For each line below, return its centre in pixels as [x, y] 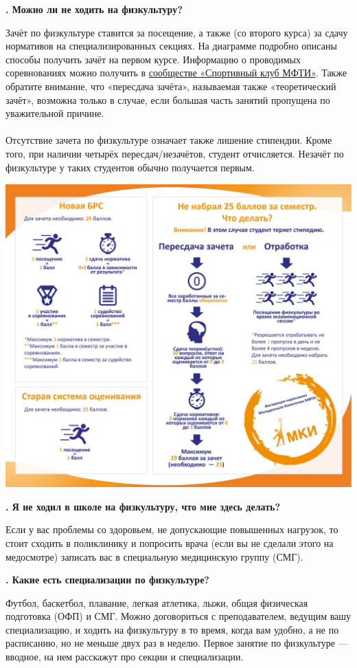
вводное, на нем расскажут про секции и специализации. [125, 657]
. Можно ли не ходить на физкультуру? [94, 9]
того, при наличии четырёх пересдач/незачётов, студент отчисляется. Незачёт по [175, 153]
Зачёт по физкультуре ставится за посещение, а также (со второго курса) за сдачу [177, 32]
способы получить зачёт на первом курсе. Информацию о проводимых [153, 59]
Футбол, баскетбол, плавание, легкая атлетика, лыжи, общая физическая [157, 602]
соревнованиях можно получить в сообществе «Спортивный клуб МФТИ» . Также [176, 73]
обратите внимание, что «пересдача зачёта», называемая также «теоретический [171, 86]
